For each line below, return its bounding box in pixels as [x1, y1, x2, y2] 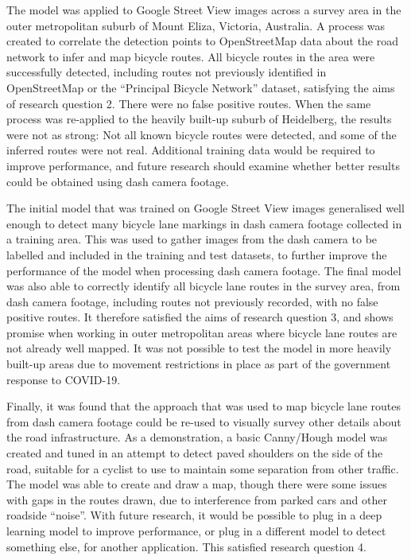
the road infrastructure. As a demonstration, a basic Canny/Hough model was [6, 429, 388, 445]
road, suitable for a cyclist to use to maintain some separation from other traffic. [6, 460, 399, 476]
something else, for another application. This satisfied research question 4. [6, 538, 366, 554]
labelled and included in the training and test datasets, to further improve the [6, 246, 387, 262]
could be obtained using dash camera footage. [6, 173, 229, 189]
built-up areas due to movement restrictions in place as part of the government [6, 356, 391, 372]
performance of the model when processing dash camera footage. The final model [6, 262, 401, 278]
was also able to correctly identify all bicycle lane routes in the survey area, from [6, 278, 401, 294]
